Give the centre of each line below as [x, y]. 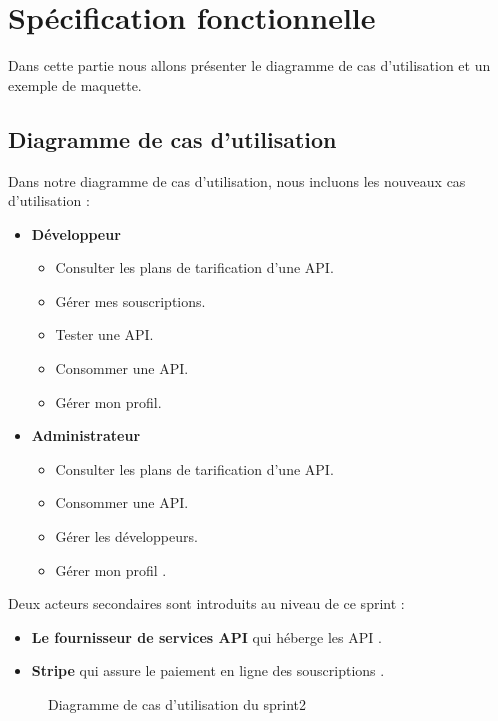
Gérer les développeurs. [126, 536]
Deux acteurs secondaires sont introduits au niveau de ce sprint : [206, 603]
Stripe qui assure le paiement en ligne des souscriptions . [208, 670]
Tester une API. [104, 334]
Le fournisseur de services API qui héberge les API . [206, 636]
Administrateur [86, 435]
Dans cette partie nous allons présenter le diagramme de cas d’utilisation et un [249, 65]
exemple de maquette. [75, 84]
